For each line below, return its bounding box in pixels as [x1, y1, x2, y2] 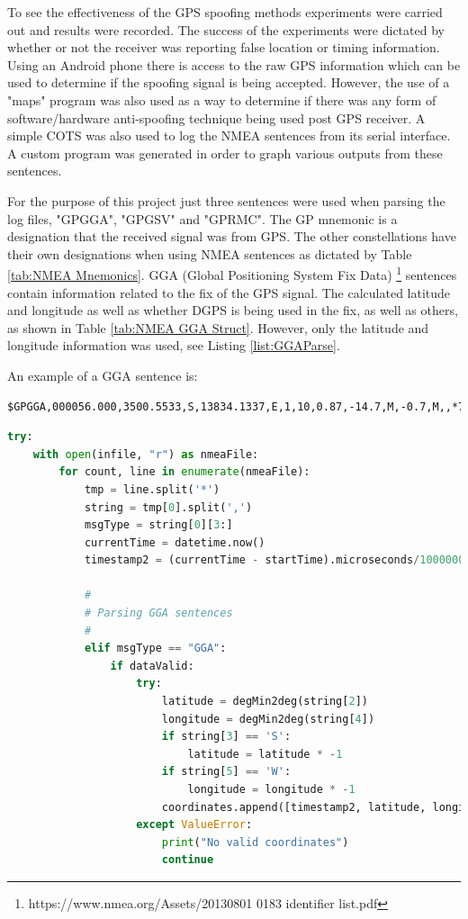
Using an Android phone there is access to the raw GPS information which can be [7, 55, 461, 74]
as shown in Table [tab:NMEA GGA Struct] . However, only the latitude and [7, 318, 429, 337]
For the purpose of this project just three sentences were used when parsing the [7, 191, 445, 210]
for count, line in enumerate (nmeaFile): [58, 465, 310, 479]
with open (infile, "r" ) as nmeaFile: [32, 447, 259, 461]
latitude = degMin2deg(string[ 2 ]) [161, 695, 368, 708]
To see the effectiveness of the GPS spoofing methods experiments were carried [7, 3, 443, 21]
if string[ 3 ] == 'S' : [161, 730, 292, 743]
